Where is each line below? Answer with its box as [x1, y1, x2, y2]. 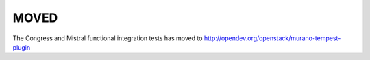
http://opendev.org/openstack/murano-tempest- [203, 34, 341, 42]
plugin [12, 43, 31, 51]
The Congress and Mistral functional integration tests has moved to [12, 34, 203, 42]
